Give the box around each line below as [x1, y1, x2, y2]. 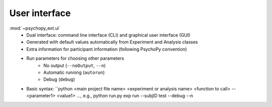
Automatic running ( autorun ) [43, 69, 105, 75]
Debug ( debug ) [43, 76, 76, 82]
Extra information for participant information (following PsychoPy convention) [26, 46, 187, 52]
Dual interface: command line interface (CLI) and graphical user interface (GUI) [26, 32, 191, 38]
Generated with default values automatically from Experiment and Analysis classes [26, 39, 198, 45]
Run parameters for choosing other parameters [26, 55, 124, 61]
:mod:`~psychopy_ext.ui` [9, 25, 60, 31]
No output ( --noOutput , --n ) [43, 62, 106, 68]
